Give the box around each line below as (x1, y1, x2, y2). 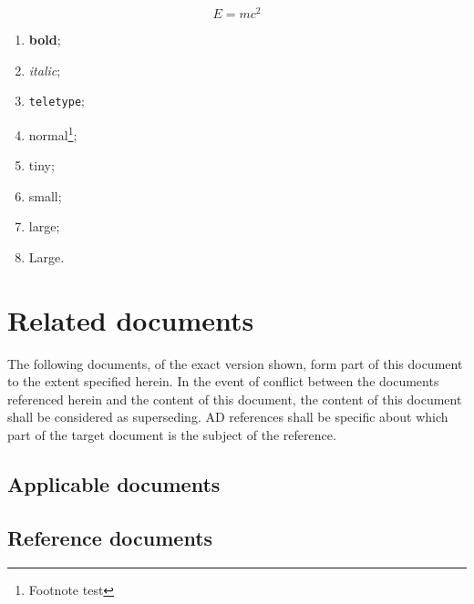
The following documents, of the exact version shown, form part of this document (7, 353, 463, 373)
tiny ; (28, 156, 55, 175)
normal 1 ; (28, 122, 77, 144)
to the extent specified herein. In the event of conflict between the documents (7, 372, 439, 391)
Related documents (7, 301, 254, 338)
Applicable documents (7, 470, 221, 498)
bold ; (28, 30, 61, 49)
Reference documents (7, 523, 213, 551)
